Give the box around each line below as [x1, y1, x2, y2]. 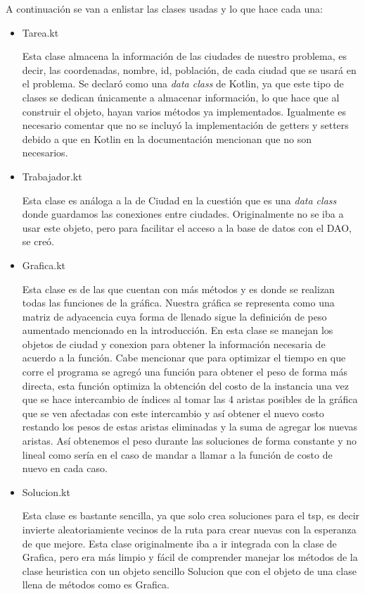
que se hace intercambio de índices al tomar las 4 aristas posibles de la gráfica [22, 392, 358, 407]
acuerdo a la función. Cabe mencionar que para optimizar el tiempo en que [22, 350, 346, 365]
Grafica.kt [22, 257, 66, 272]
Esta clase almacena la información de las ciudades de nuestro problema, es [22, 49, 347, 63]
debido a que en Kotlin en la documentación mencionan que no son [22, 131, 312, 146]
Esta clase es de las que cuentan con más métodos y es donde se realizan [22, 281, 335, 296]
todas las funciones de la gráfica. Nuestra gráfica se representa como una [22, 295, 335, 310]
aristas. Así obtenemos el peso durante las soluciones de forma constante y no [22, 433, 357, 448]
